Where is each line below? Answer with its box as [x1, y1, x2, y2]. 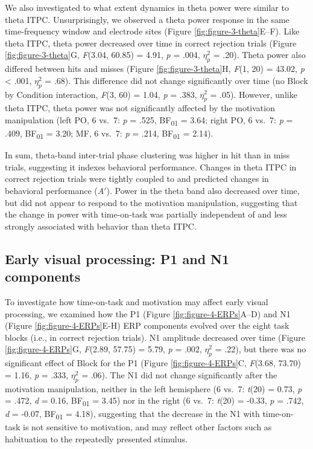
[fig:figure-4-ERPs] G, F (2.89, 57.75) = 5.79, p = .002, [5, 343, 202, 355]
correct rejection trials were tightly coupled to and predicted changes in [5, 172, 269, 185]
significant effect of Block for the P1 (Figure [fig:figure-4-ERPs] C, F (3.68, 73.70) [5, 357, 301, 369]
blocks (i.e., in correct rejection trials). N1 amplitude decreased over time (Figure [5, 331, 306, 343]
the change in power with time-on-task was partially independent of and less [5, 208, 287, 221]
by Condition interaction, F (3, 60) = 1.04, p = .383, [5, 88, 197, 100]
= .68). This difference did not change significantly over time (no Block [45, 74, 308, 86]
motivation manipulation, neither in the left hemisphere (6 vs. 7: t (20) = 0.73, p [5, 382, 302, 395]
